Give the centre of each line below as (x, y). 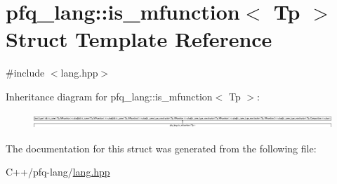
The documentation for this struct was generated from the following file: (161, 148)
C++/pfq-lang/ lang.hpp (58, 172)
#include (25, 73)
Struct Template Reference (139, 39)
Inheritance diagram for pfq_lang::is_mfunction (109, 96)
